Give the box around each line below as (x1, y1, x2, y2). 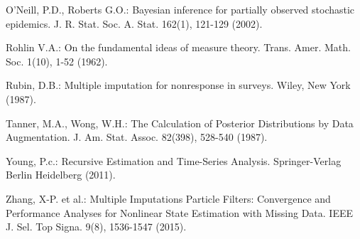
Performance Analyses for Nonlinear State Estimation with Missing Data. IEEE (6, 205, 354, 220)
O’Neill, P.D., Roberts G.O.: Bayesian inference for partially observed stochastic (6, 2, 355, 16)
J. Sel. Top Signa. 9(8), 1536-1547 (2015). (6, 219, 187, 234)
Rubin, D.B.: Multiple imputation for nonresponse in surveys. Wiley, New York (6, 78, 351, 92)
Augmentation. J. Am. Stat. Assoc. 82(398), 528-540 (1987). (6, 129, 268, 144)
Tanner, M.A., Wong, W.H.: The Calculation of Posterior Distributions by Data (6, 115, 354, 130)
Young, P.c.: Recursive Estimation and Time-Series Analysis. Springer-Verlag (6, 153, 342, 168)
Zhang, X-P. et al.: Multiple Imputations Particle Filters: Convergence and (6, 191, 331, 206)
